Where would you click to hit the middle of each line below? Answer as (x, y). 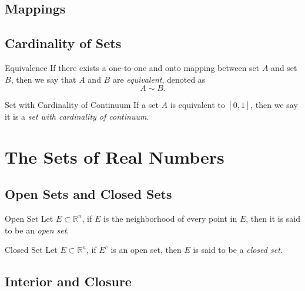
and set (284, 67)
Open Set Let (29, 218)
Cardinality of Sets (63, 43)
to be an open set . (37, 230)
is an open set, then (146, 250)
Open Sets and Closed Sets (88, 194)
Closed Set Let (31, 250)
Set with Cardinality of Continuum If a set (82, 105)
